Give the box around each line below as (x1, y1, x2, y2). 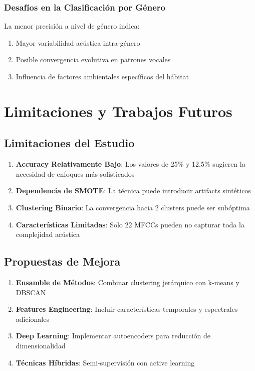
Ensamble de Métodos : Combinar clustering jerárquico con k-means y (16, 277, 239, 287)
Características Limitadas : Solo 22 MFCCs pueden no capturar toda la (16, 219, 244, 229)
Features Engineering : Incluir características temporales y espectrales (16, 304, 238, 314)
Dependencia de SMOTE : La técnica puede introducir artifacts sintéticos (16, 185, 251, 196)
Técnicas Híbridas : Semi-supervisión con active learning (16, 357, 195, 367)
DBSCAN (16, 287, 46, 297)
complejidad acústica (16, 229, 80, 239)
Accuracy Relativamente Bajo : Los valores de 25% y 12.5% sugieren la (16, 159, 245, 169)
